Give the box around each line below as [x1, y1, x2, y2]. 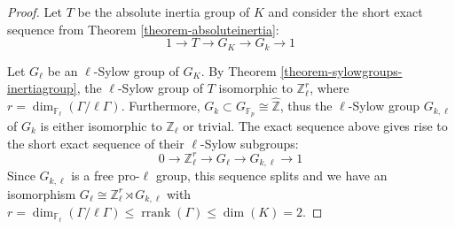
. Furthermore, [121, 96, 200, 115]
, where [310, 79, 349, 97]
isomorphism [7, 184, 76, 202]
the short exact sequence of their [7, 134, 184, 152]
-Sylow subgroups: [200, 134, 299, 152]
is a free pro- [71, 166, 140, 185]
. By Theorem [200, 61, 277, 80]
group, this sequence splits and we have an [155, 166, 388, 185]
